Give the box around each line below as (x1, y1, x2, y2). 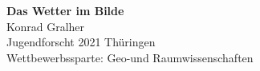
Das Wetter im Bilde (6, 2, 124, 18)
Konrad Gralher (6, 18, 85, 34)
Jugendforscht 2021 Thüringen (6, 34, 156, 50)
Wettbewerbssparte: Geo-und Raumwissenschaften (6, 49, 254, 65)
